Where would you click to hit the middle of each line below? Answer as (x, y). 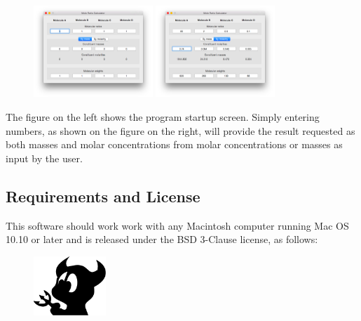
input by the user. (44, 158)
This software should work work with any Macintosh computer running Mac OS (177, 225)
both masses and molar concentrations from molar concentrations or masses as (174, 144)
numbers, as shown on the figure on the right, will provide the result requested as (180, 130)
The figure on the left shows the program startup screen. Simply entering (163, 117)
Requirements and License (103, 196)
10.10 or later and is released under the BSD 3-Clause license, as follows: (162, 239)
